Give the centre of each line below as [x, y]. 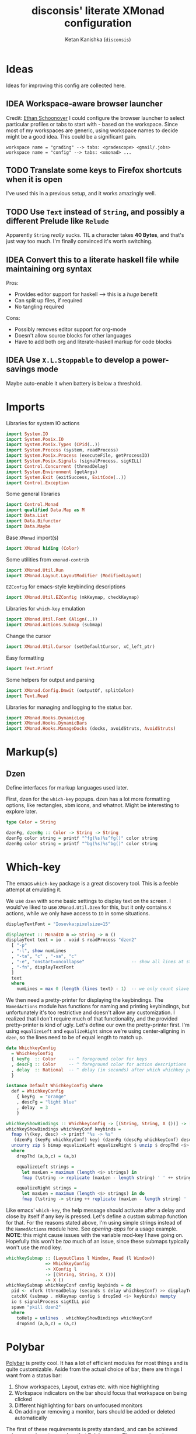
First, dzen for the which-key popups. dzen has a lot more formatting [88, 799]
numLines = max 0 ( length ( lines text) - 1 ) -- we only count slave [103, 989]
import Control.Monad [32, 505]
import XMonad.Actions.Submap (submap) [55, 625]
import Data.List [27, 516]
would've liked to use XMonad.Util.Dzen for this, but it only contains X [89, 907]
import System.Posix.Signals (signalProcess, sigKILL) [74, 461]
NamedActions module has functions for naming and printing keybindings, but [98, 1006]
